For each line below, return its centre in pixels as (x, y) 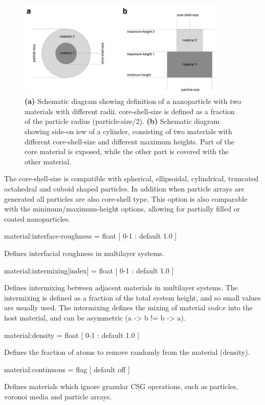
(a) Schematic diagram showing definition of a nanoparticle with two (133, 101)
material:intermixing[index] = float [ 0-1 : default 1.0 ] (89, 270)
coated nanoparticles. (37, 218)
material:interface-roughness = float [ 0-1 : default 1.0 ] (91, 236)
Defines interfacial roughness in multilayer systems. (84, 253)
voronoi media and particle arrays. (58, 396)
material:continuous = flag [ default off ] (67, 369)
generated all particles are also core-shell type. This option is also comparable (126, 198)
